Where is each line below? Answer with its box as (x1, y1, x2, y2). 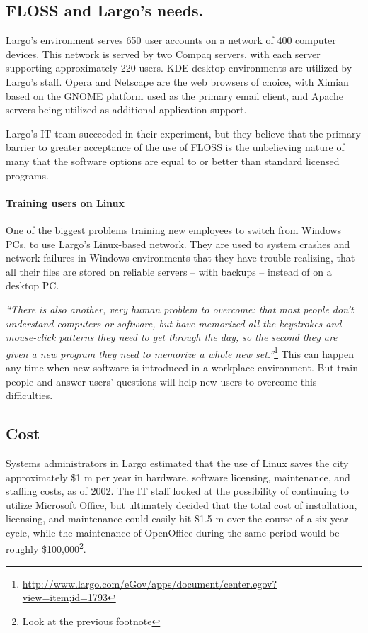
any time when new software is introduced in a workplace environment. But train (6, 359, 358, 374)
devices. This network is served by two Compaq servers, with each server (6, 46, 321, 61)
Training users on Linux (6, 195, 125, 210)
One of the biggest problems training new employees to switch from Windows (6, 222, 342, 237)
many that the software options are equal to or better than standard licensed (6, 153, 340, 168)
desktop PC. (6, 278, 59, 293)
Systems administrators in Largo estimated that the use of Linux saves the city (6, 455, 349, 470)
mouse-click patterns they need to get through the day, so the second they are (6, 330, 338, 344)
